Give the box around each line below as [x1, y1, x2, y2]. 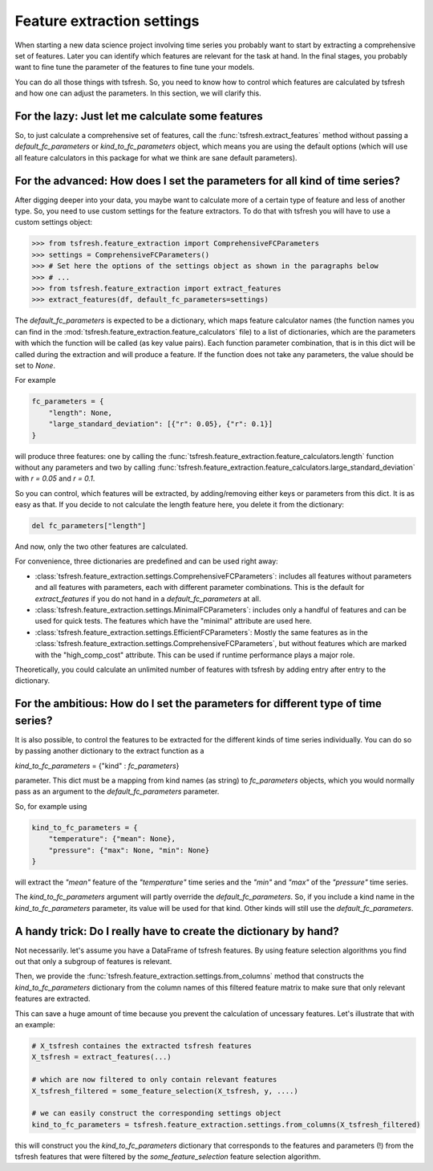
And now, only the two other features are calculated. [14, 542, 188, 551]
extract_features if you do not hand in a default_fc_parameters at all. [34, 594, 261, 604]
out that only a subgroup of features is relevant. [14, 957, 172, 966]
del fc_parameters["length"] [31, 522, 147, 531]
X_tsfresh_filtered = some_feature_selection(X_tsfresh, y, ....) [31, 1086, 298, 1096]
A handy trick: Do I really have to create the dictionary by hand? [14, 924, 340, 938]
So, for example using [14, 801, 87, 811]
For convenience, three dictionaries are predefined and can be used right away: [14, 556, 278, 566]
